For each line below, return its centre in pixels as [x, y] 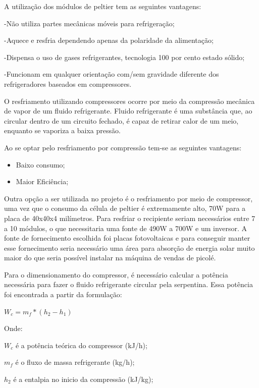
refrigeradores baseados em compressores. [68, 84]
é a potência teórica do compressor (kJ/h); [81, 345]
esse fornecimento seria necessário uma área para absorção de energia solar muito [129, 247]
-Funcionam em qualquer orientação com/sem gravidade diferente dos [112, 74]
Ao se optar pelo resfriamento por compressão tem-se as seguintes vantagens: [123, 147]
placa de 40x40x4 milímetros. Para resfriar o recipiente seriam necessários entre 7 [130, 218]
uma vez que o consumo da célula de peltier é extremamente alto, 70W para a [125, 208]
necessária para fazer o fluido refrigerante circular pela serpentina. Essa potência [128, 284]
